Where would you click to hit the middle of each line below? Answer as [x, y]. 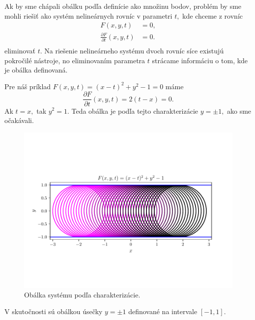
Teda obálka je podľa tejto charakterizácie [135, 111]
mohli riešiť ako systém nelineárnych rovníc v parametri [88, 15]
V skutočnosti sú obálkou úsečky [54, 311]
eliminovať [20, 51]
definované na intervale [163, 311]
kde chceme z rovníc [212, 15]
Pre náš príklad [28, 86]
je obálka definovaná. [36, 70]
